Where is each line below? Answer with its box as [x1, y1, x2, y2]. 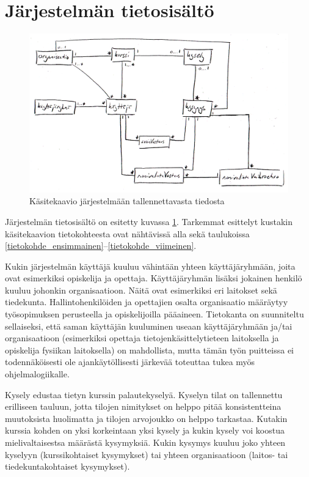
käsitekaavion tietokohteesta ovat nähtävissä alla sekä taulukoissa [5, 227, 250, 240]
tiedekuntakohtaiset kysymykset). [5, 460, 130, 473]
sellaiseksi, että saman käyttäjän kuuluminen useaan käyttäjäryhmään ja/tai [5, 319, 293, 332]
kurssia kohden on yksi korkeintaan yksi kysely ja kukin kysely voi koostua [5, 424, 285, 437]
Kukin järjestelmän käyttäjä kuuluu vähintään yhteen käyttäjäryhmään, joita [5, 259, 296, 272]
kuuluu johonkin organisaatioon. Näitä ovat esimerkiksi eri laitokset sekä [5, 283, 277, 296]
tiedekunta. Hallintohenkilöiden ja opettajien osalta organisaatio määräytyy [5, 295, 288, 308]
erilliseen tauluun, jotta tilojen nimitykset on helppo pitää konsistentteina [5, 400, 282, 413]
